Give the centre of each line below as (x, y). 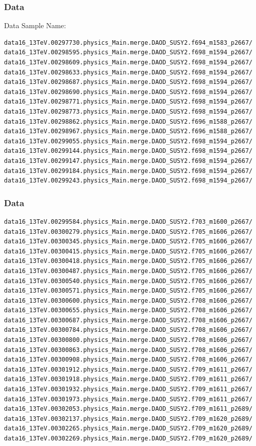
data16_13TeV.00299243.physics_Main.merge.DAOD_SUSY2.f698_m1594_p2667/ (128, 181)
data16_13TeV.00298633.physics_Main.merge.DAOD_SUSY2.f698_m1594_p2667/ (128, 72)
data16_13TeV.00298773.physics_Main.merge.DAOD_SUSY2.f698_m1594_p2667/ (128, 111)
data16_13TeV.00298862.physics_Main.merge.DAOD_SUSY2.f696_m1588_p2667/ (128, 121)
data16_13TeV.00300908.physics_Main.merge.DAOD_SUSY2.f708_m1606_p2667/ (128, 360)
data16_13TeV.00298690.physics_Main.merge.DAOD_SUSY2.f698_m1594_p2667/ (128, 92)
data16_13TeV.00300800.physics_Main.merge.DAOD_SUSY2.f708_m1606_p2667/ (128, 340)
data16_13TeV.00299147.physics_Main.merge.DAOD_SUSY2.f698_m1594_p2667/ (128, 161)
